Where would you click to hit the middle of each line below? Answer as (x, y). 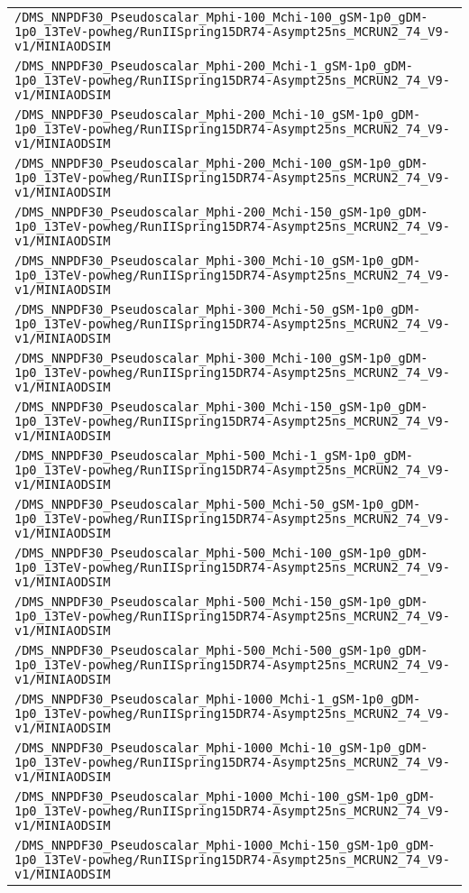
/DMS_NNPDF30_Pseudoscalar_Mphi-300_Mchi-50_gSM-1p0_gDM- (218, 309)
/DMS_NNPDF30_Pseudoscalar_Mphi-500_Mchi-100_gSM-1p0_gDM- (221, 553)
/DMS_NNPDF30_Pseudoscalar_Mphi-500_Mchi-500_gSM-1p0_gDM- (221, 650)
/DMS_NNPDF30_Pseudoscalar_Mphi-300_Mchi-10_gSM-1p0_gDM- (218, 261)
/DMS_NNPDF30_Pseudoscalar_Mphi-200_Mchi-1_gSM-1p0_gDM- (214, 66)
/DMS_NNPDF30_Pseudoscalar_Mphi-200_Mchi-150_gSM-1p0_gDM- (221, 212)
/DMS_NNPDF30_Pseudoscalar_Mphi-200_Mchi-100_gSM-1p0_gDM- (221, 163)
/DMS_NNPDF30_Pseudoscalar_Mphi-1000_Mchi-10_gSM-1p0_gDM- (221, 748)
